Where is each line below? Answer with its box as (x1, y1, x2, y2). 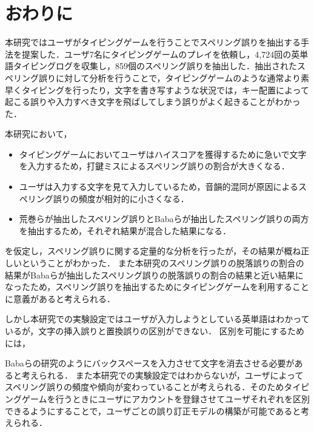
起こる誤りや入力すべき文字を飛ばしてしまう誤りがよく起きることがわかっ (5, 95, 301, 108)
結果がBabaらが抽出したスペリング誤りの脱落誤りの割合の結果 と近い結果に (5, 268, 304, 281)
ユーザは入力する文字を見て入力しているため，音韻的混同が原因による (19, 180, 298, 193)
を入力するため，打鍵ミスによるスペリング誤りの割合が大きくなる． (19, 160, 290, 172)
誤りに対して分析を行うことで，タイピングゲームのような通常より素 (38, 71, 309, 84)
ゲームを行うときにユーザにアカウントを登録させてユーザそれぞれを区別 (21, 392, 310, 405)
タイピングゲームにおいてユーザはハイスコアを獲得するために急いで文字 (19, 147, 307, 160)
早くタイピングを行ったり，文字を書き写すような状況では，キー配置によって (5, 83, 309, 96)
